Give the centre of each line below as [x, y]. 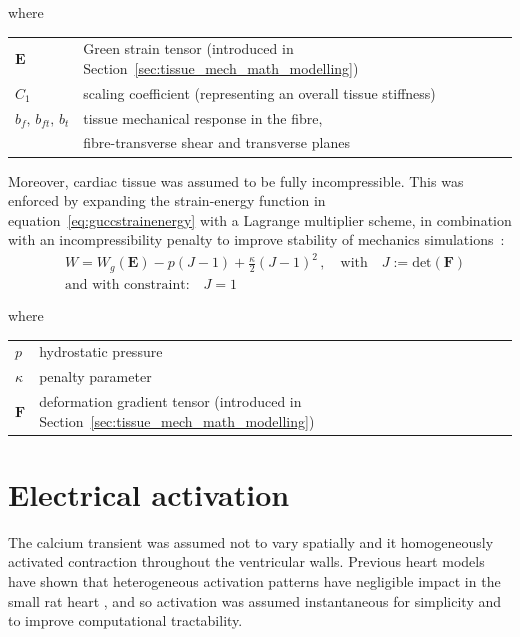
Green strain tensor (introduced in [188, 48]
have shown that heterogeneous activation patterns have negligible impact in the [254, 580]
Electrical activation [149, 493]
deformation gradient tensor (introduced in [170, 400]
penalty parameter [95, 376]
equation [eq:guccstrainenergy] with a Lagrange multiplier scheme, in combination [260, 219]
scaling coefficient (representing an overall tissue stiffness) [259, 92]
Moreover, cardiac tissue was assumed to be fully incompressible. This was [236, 180]
